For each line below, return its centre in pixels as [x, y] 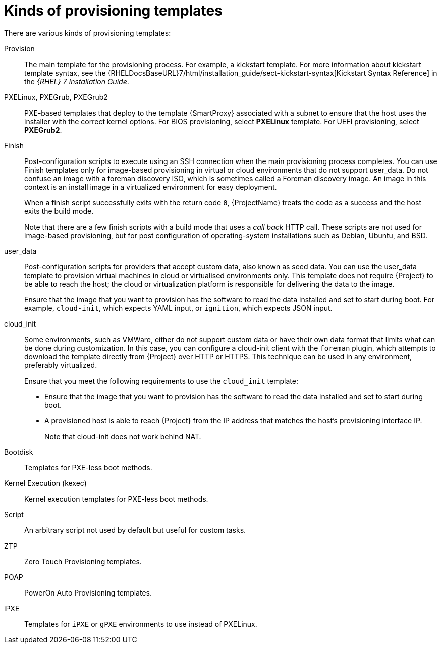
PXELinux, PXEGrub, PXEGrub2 [56, 97]
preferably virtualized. [61, 365]
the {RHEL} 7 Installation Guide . [77, 81]
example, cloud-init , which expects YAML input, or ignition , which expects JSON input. [178, 308]
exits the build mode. [59, 211]
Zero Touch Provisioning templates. [83, 561]
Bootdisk [19, 452]
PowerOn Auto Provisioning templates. [88, 592]
